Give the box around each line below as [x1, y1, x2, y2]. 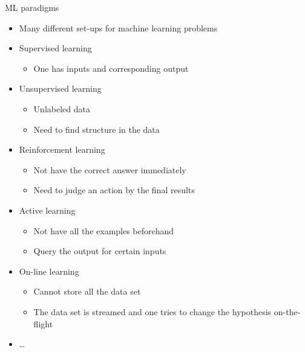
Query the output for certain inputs [33, 245, 166, 257]
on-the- [274, 305, 301, 318]
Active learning [19, 203, 76, 216]
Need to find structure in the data [33, 123, 160, 135]
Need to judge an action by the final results [33, 184, 195, 196]
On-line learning [19, 264, 79, 277]
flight [33, 317, 53, 330]
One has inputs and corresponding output [33, 62, 189, 74]
